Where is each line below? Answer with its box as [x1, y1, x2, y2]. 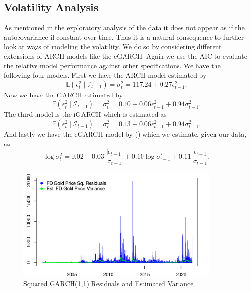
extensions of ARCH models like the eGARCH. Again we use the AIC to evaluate [4, 50, 248, 61]
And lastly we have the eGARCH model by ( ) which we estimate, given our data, [4, 129, 247, 139]
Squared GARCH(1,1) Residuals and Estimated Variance [23, 278, 194, 289]
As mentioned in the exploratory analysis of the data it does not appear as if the [4, 22, 245, 32]
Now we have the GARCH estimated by [4, 89, 123, 99]
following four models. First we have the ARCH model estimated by [4, 70, 207, 80]
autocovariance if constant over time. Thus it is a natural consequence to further [4, 32, 244, 42]
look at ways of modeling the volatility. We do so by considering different [4, 41, 222, 51]
